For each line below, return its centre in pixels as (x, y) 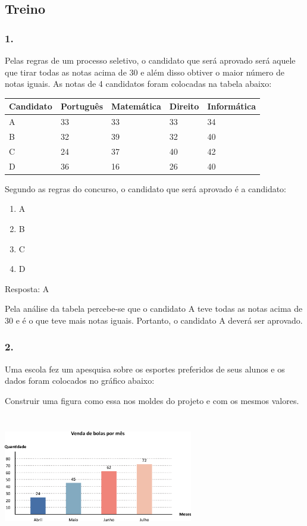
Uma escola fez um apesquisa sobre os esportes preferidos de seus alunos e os (145, 369)
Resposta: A (27, 288)
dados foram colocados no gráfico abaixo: (80, 381)
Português (82, 106)
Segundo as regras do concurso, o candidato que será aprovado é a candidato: (146, 188)
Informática (231, 106)
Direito (184, 106)
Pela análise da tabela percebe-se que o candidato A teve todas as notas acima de (154, 309)
